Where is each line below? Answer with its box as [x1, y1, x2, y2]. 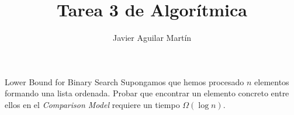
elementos [254, 75, 289, 88]
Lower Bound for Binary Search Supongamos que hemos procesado [5, 75, 244, 88]
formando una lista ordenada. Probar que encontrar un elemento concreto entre [5, 87, 289, 99]
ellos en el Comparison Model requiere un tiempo [5, 98, 180, 110]
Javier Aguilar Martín [112, 32, 192, 44]
